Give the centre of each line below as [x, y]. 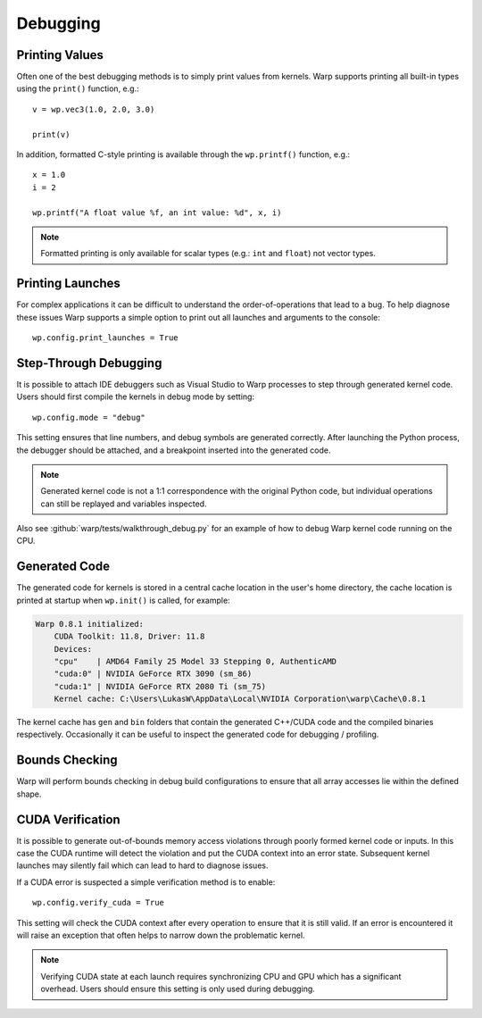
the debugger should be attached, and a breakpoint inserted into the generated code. [174, 450]
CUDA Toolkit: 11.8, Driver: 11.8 [129, 637]
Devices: [73, 649]
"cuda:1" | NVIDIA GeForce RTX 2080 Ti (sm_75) [160, 686]
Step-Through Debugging [89, 363]
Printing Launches [68, 284]
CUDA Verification [68, 819]
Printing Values [60, 55]
